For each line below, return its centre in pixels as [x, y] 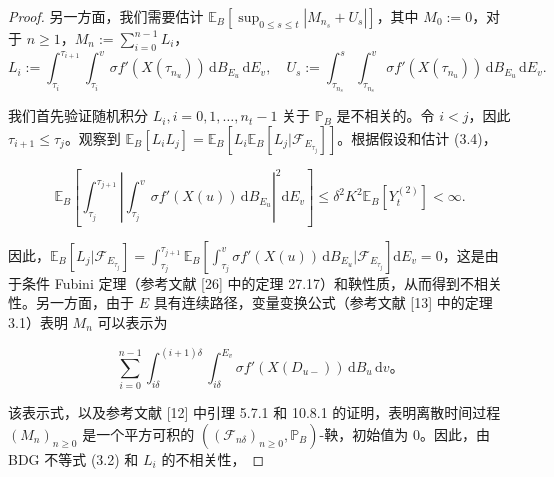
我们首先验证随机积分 [78, 115]
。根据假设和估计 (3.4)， [417, 137]
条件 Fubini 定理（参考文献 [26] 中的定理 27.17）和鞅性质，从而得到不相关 [262, 282]
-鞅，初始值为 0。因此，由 [404, 433]
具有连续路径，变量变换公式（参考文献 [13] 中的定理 [323, 302]
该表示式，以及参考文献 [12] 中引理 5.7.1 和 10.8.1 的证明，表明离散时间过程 [254, 412]
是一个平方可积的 [138, 433]
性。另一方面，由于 [71, 302]
